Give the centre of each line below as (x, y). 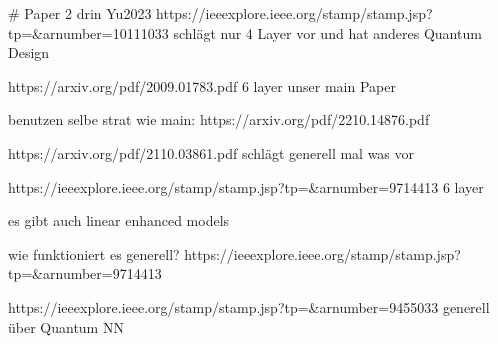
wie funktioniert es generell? (94, 253)
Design (29, 52)
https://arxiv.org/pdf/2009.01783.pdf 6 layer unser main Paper (202, 85)
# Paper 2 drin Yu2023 (80, 13)
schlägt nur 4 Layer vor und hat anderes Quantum (327, 32)
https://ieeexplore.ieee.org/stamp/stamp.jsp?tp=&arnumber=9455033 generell (249, 306)
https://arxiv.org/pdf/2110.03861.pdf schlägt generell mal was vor (211, 152)
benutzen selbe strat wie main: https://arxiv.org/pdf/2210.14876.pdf (219, 119)
